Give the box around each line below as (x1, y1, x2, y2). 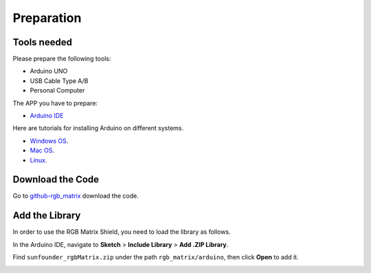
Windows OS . (30, 136, 69, 145)
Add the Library (12, 210, 81, 222)
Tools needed (12, 36, 72, 48)
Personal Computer (30, 86, 85, 95)
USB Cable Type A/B (30, 76, 89, 85)
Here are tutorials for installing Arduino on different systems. (12, 124, 184, 132)
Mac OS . (30, 146, 55, 154)
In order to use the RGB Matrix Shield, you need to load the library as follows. (12, 228, 231, 236)
